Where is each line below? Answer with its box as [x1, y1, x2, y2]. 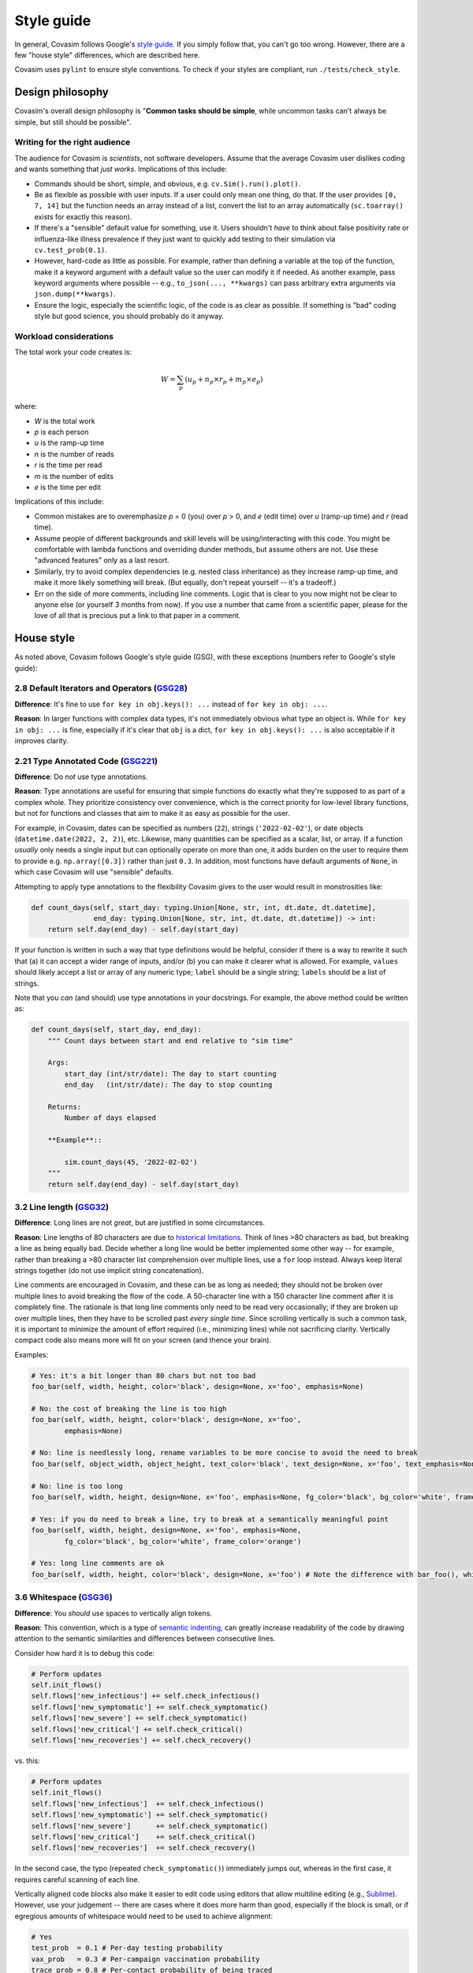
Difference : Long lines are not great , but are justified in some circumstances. [14, 1218, 266, 1227]
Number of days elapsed [64, 1114, 157, 1122]
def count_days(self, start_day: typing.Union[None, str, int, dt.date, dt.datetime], [31, 903, 377, 912]
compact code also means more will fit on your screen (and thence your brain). [14, 1335, 272, 1345]
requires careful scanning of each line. [14, 1874, 140, 1884]
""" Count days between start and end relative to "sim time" [47, 1036, 293, 1045]
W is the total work [34, 416, 95, 425]
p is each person [34, 427, 89, 437]
